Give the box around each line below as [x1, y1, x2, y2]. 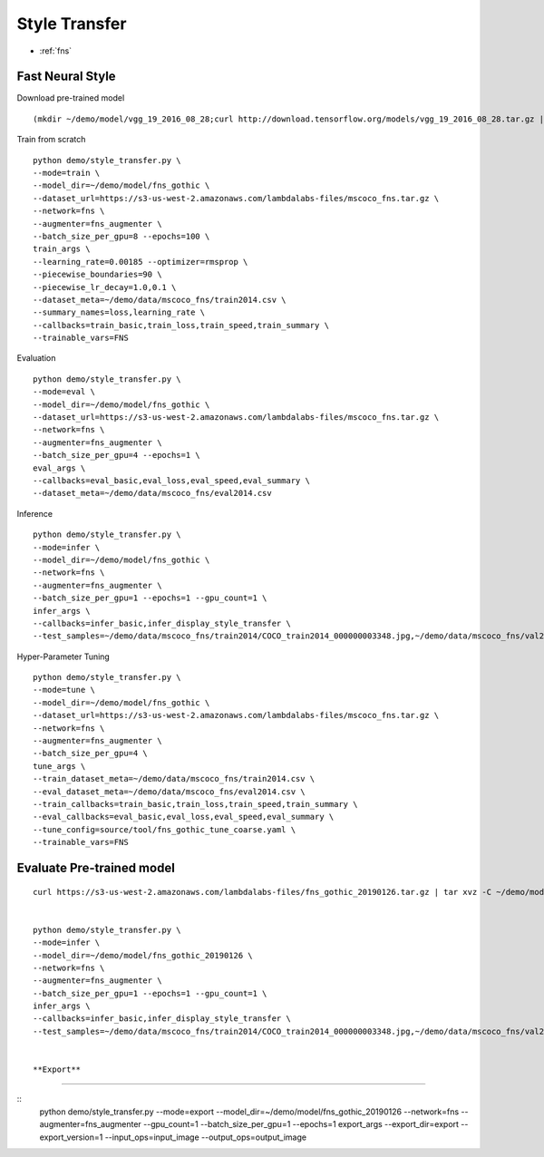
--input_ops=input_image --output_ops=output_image [104, 1132, 307, 1142]
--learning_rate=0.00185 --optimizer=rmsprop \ [33, 257, 248, 267]
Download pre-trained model [16, 92, 125, 103]
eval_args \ [33, 462, 86, 473]
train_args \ [33, 244, 91, 254]
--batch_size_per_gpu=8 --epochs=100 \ [33, 231, 210, 241]
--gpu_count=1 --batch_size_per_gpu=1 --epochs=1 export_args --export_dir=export [143, 1119, 460, 1130]
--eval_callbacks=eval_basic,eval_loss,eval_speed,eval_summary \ [33, 812, 335, 822]
